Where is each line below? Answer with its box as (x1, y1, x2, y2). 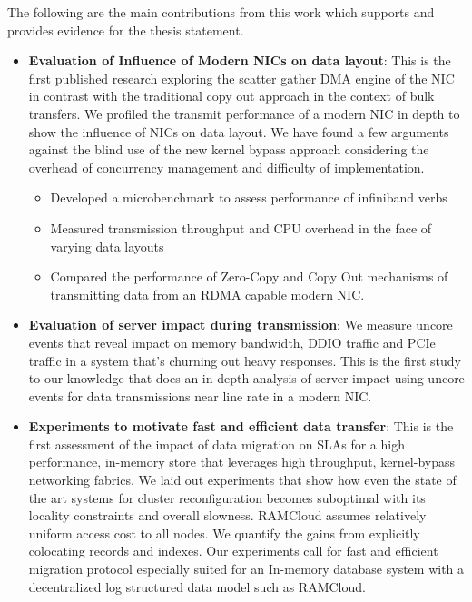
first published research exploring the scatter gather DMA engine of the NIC (28, 68, 455, 87)
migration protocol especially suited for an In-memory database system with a (28, 559, 465, 578)
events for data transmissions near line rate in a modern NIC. (28, 386, 372, 405)
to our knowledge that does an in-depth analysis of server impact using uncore (28, 369, 465, 388)
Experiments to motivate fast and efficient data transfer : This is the (28, 417, 454, 436)
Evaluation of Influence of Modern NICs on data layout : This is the (28, 51, 451, 70)
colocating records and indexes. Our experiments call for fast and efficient (28, 541, 438, 560)
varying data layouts (50, 236, 164, 255)
